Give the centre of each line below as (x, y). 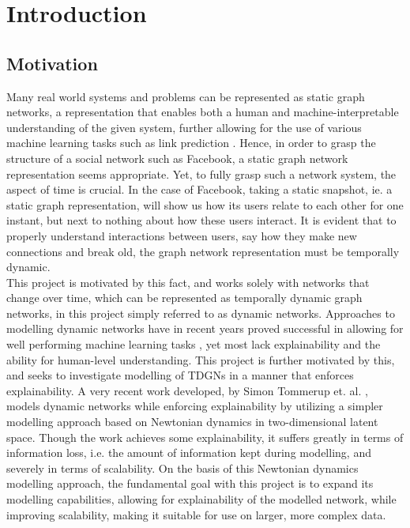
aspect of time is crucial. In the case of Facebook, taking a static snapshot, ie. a (199, 189)
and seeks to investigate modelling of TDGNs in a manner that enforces (180, 375)
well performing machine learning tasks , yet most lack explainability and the (194, 344)
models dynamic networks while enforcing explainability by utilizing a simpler (195, 406)
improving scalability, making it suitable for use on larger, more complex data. (196, 514)
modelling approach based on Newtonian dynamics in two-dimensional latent (192, 422)
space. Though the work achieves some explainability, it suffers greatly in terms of (205, 437)
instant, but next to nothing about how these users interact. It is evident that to (201, 220)
